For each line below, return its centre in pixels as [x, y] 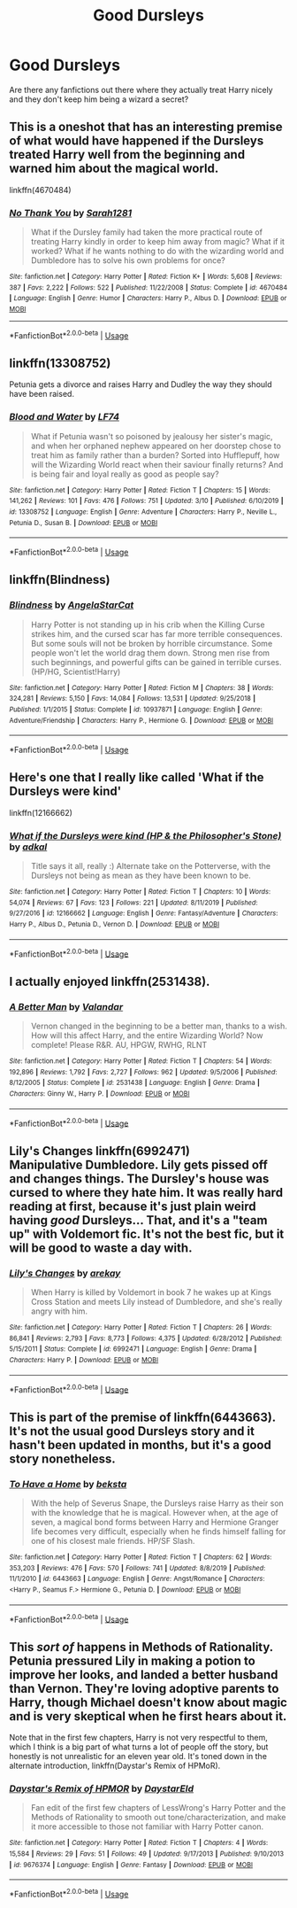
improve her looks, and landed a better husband [144, 1675]
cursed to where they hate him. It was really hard [146, 1192]
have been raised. [42, 394]
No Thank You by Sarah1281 [71, 213]
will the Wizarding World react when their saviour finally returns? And [157, 464]
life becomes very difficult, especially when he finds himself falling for [158, 1532]
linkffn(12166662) [41, 812]
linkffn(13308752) [60, 364]
